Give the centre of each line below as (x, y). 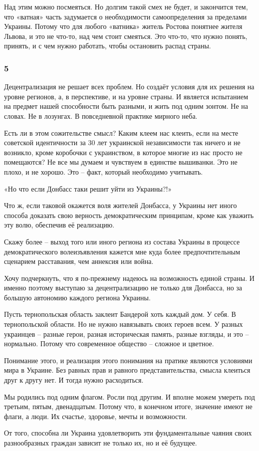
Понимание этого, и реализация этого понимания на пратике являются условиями (128, 360)
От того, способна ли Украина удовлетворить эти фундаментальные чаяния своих (128, 433)
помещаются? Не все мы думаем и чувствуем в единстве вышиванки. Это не (121, 162)
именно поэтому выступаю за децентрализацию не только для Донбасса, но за (123, 288)
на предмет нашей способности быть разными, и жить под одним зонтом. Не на (126, 106)
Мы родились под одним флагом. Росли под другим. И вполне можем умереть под (129, 396)
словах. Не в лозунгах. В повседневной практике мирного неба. (101, 115)
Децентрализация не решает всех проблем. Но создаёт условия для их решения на (129, 87)
